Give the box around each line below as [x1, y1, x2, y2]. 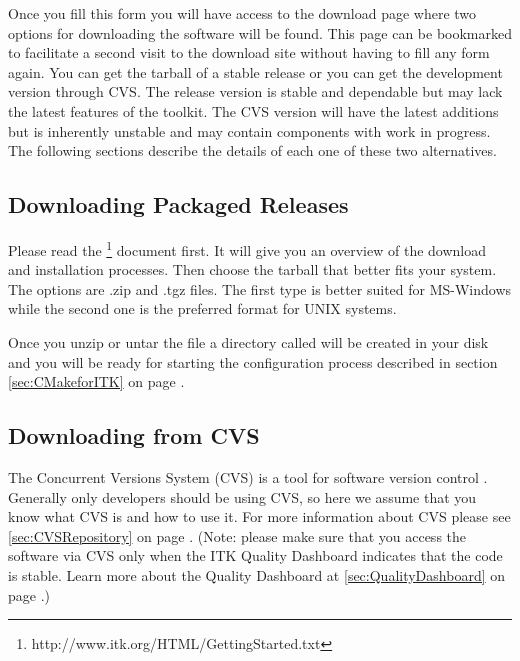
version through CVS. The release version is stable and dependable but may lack [8, 81, 503, 102]
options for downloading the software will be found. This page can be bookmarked [8, 22, 512, 43]
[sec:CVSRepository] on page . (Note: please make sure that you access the [8, 525, 467, 546]
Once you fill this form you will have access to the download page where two [8, 3, 477, 23]
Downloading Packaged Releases [8, 189, 349, 220]
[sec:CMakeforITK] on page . [8, 371, 185, 392]
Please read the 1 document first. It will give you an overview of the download [8, 236, 487, 260]
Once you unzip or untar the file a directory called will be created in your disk [8, 331, 489, 352]
